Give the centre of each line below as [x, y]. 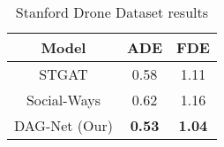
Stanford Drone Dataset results [112, 12]
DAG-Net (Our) [63, 125]
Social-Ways [63, 100]
